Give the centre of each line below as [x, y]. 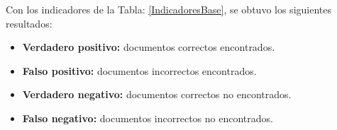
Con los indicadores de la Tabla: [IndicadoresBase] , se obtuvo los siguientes [168, 9]
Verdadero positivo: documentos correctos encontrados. [149, 47]
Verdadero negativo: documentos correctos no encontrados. [157, 94]
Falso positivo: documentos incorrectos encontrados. [139, 70]
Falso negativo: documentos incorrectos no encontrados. [148, 118]
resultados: [29, 23]
